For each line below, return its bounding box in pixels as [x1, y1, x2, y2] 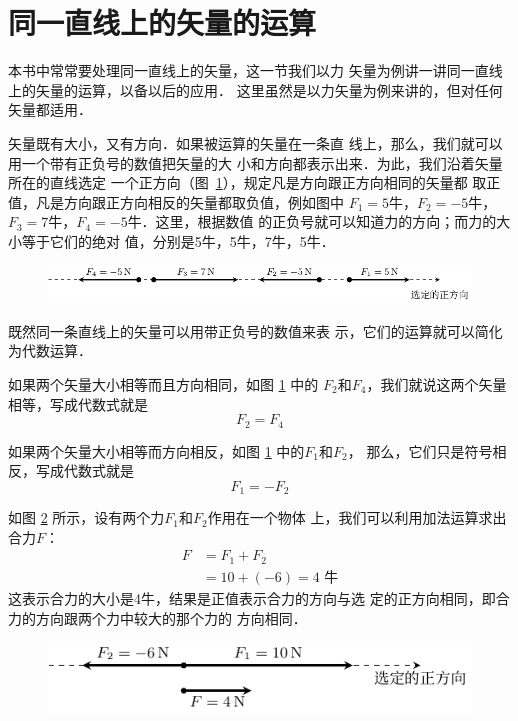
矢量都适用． [8, 99, 92, 120]
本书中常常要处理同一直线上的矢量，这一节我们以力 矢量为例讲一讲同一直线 [8, 60, 503, 81]
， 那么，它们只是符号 [347, 440, 493, 461]
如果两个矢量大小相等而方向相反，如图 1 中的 [8, 440, 305, 461]
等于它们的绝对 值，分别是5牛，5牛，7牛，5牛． [21, 230, 335, 251]
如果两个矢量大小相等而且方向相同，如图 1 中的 [8, 373, 319, 394]
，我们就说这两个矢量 [366, 373, 507, 394]
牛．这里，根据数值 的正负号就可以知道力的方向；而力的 [127, 211, 497, 232]
